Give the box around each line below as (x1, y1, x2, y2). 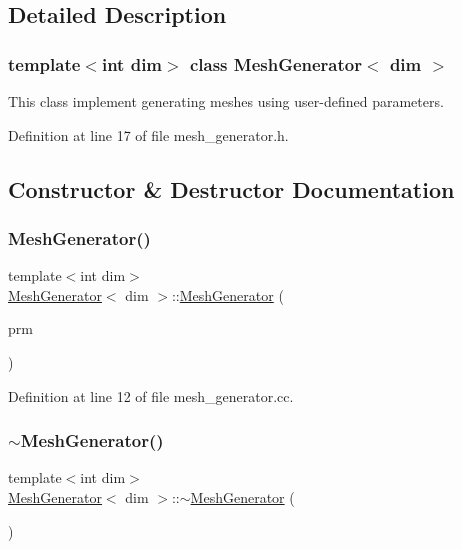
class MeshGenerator (189, 51, 362, 76)
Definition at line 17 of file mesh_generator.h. (8, 124, 289, 145)
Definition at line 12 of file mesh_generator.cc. (8, 385, 294, 406)
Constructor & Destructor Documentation (8, 173, 455, 204)
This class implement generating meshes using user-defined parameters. (8, 91, 444, 111)
